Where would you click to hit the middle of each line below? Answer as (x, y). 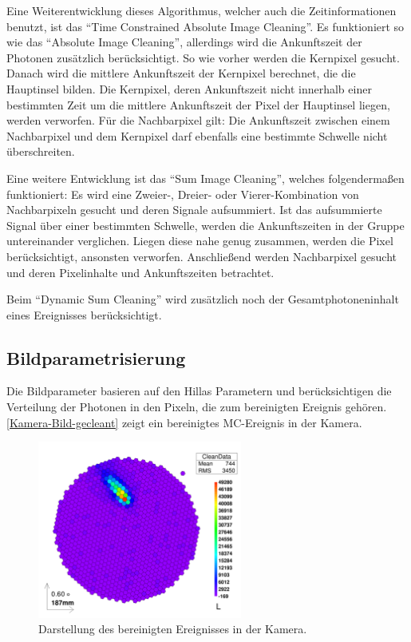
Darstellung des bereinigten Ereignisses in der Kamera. (173, 629)
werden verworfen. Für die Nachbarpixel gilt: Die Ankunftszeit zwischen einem (198, 120)
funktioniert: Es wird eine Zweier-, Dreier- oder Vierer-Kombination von (183, 194)
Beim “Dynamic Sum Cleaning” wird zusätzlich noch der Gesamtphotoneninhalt (203, 299)
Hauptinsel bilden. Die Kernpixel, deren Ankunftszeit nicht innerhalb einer (189, 88)
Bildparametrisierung (96, 357)
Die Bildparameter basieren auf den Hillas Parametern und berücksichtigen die (199, 391)
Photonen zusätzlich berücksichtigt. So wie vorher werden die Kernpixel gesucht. (203, 57)
